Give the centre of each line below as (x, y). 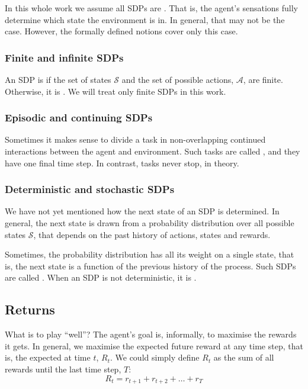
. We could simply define (155, 357)
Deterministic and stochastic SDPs (90, 189)
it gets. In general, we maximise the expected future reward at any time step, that (154, 345)
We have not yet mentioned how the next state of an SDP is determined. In (142, 211)
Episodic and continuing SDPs (79, 118)
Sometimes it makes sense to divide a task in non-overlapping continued (135, 139)
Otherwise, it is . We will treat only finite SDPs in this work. (115, 91)
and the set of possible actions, (178, 79)
